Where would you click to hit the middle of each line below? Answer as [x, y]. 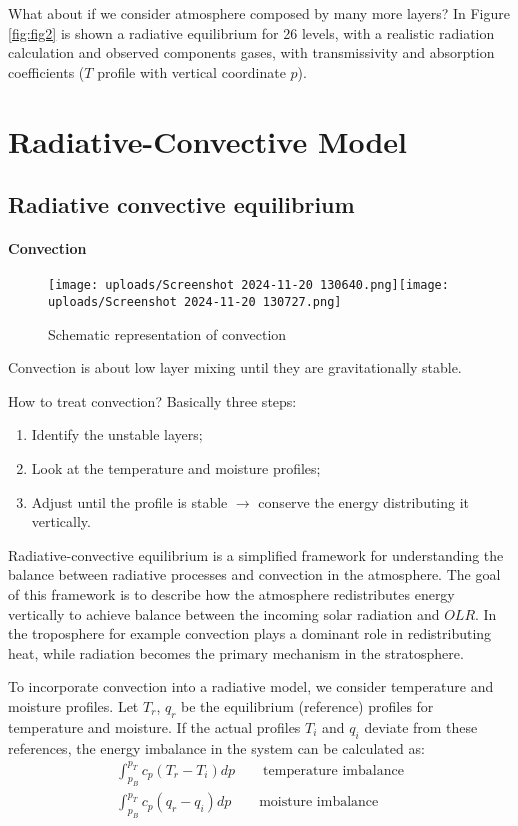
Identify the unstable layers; [117, 434]
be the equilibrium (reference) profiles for [307, 705]
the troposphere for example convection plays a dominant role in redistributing [250, 633]
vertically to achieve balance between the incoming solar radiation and [224, 613]
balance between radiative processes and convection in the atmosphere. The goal [254, 574]
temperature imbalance [333, 770]
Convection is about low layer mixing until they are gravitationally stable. [235, 367]
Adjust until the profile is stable [129, 501]
